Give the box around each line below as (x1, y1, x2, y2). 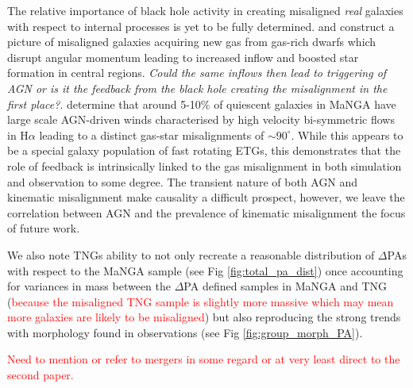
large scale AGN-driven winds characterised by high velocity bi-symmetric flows (7, 111, 395, 128)
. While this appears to (291, 126, 403, 143)
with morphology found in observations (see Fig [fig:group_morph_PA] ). (7, 324, 363, 340)
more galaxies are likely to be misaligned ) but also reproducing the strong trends (7, 309, 401, 325)
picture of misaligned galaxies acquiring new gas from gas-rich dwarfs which (7, 33, 376, 50)
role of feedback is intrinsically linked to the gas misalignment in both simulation (7, 157, 402, 174)
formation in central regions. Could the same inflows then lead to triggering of (7, 64, 387, 81)
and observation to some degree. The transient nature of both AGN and (7, 173, 358, 190)
